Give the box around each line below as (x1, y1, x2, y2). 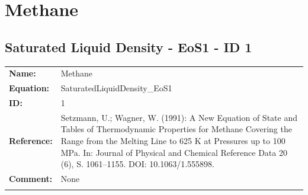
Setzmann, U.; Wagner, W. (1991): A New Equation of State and (60, 111, 297, 123)
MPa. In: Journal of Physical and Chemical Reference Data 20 (60, 146, 287, 158)
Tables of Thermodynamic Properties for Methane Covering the (60, 123, 292, 135)
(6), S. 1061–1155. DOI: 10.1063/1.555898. (60, 158, 214, 170)
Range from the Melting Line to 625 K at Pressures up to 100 (60, 135, 285, 147)
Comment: (9, 172, 53, 185)
